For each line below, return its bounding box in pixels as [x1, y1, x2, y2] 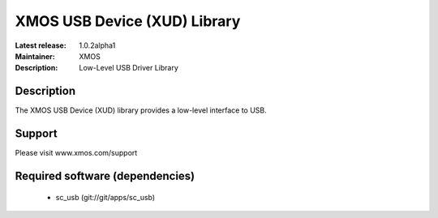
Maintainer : [15, 51, 56, 61]
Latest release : [15, 41, 67, 50]
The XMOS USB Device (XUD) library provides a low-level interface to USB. [15, 105, 267, 115]
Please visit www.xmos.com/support [15, 148, 138, 158]
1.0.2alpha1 [79, 41, 116, 50]
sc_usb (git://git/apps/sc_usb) [55, 192, 156, 202]
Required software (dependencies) [15, 169, 195, 182]
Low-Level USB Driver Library [79, 63, 178, 73]
